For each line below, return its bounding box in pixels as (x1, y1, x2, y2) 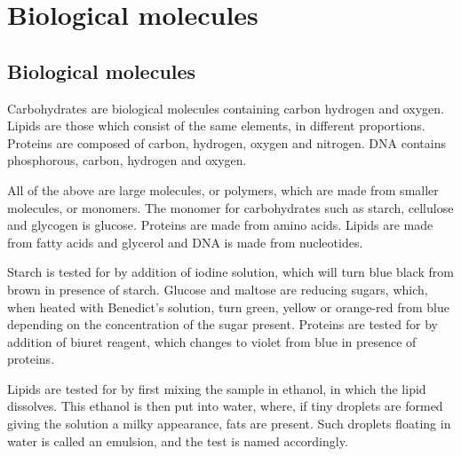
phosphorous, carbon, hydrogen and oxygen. (7, 151, 247, 169)
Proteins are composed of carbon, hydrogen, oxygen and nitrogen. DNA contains (7, 133, 446, 152)
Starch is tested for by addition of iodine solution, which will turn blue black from (7, 263, 454, 281)
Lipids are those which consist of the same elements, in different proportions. (7, 116, 425, 135)
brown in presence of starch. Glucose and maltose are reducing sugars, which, (7, 279, 428, 298)
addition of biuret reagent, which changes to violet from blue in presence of (7, 332, 417, 350)
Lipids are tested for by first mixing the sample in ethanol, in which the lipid (7, 379, 426, 397)
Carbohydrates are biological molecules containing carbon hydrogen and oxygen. (7, 98, 444, 117)
